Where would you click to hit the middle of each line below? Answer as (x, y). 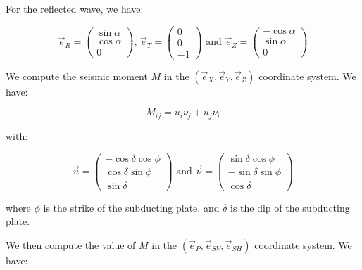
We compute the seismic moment (77, 76)
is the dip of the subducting (290, 207)
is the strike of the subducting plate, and (131, 207)
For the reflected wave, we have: (75, 8)
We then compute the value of (71, 244)
